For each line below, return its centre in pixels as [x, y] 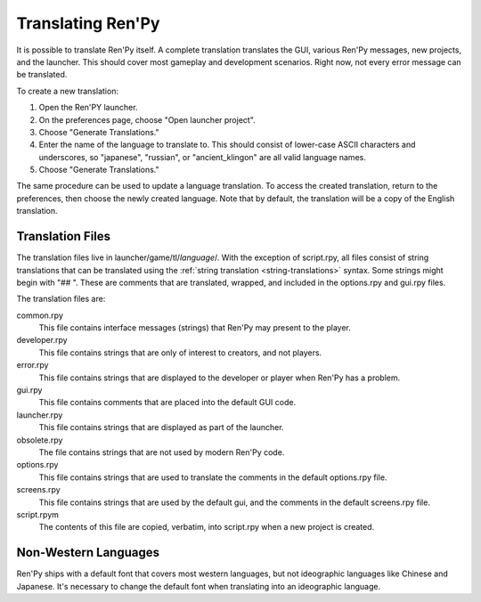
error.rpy [33, 365]
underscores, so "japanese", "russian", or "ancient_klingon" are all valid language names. [203, 157]
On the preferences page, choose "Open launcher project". [147, 119]
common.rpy [40, 315]
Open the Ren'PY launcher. [88, 108]
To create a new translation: [68, 91]
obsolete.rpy [40, 440]
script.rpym [38, 514]
